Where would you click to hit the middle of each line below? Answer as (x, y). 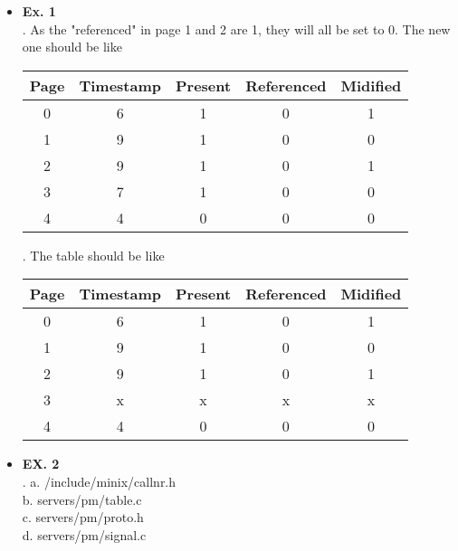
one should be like (72, 47)
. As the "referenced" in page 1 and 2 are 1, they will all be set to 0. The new (236, 28)
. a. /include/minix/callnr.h (99, 481)
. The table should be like (93, 255)
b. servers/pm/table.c (82, 499)
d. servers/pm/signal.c (84, 534)
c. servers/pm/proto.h (83, 517)
